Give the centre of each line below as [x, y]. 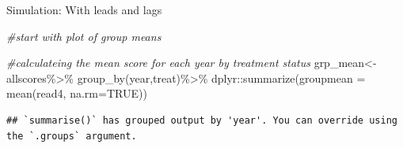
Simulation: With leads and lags [84, 9]
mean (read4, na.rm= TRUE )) [77, 93]
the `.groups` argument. [72, 136]
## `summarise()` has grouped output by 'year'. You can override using [202, 120]
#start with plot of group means [84, 36]
